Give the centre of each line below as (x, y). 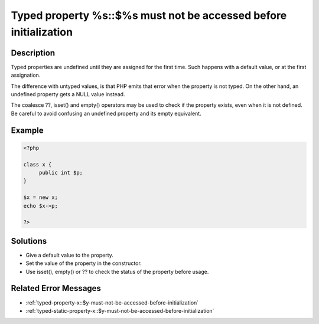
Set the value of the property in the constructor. (84, 263)
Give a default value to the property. (69, 255)
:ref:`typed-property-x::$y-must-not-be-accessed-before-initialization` (112, 302)
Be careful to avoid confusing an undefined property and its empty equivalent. (106, 113)
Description (33, 53)
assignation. (26, 75)
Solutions (29, 241)
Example (27, 130)
